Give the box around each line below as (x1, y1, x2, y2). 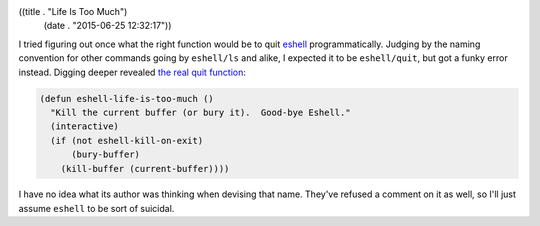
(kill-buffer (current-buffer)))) (60, 163, 230, 174)
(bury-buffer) (71, 149, 140, 160)
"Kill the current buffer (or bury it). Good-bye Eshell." (50, 106, 351, 118)
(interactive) (50, 121, 120, 132)
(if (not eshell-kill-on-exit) (50, 135, 204, 146)
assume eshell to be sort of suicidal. (18, 202, 175, 214)
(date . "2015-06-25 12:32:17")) (43, 20, 172, 32)
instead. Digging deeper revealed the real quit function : (18, 66, 247, 78)
